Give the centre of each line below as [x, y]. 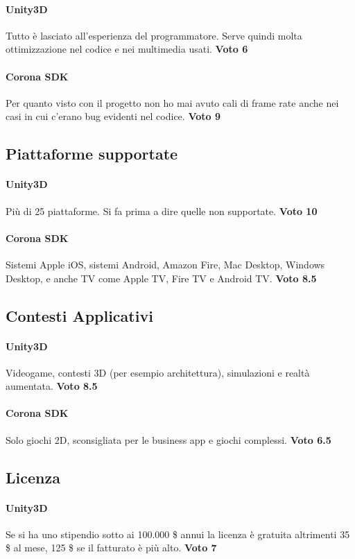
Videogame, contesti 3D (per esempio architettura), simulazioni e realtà [158, 372]
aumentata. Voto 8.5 [52, 386]
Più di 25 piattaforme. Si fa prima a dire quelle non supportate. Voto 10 [162, 210]
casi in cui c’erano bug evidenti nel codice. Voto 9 [113, 116]
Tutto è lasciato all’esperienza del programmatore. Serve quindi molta [154, 35]
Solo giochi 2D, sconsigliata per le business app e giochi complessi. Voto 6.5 [168, 439]
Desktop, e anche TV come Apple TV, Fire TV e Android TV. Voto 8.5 [161, 278]
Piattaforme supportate [92, 154]
